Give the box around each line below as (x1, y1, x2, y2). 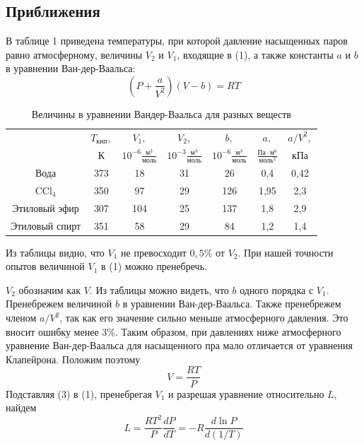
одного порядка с (240, 282, 314, 297)
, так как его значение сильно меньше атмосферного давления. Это (59, 310, 348, 325)
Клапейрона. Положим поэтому (6, 351, 141, 366)
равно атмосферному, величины (6, 47, 143, 61)
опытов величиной (6, 259, 85, 274)
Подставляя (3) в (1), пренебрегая (6, 386, 152, 401)
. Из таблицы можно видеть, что (89, 282, 229, 297)
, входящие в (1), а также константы (177, 47, 334, 61)
